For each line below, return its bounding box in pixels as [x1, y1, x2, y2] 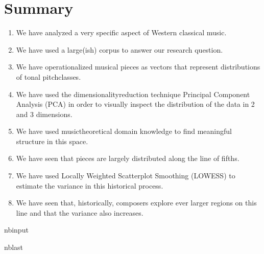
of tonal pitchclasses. [16, 71, 81, 82]
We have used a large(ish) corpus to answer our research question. [16, 44, 223, 55]
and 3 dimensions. [16, 108, 73, 119]
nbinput [4, 224, 29, 235]
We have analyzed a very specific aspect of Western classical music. [16, 27, 227, 38]
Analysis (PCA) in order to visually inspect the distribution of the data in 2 [16, 99, 255, 109]
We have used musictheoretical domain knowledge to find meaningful [16, 126, 232, 136]
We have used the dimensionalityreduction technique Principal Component [16, 88, 250, 99]
